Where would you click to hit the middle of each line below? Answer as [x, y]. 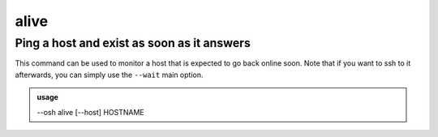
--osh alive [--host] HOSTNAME [91, 112]
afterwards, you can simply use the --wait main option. [109, 75]
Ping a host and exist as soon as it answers [133, 43]
